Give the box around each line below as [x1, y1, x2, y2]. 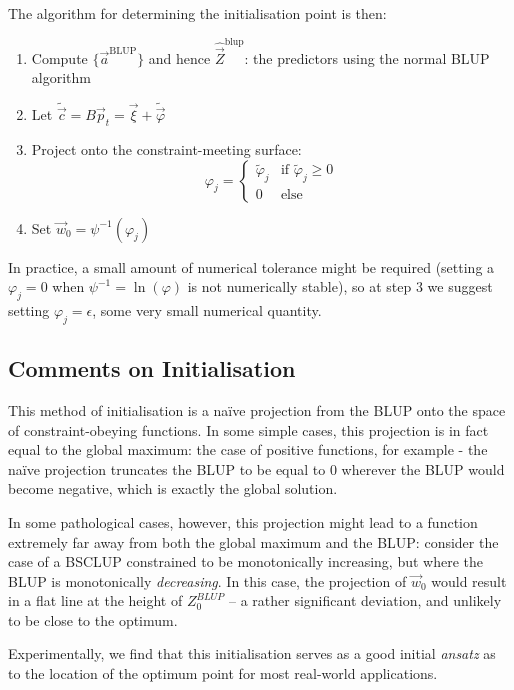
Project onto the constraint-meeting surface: [31, 138, 302, 159]
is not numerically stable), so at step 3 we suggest [187, 276, 493, 297]
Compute [31, 47, 88, 68]
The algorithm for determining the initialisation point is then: [8, 3, 387, 23]
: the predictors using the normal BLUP [244, 47, 490, 68]
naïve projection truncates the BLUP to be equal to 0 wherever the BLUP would [8, 458, 505, 479]
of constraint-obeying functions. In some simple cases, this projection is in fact [8, 419, 489, 440]
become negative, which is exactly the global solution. [8, 478, 338, 499]
